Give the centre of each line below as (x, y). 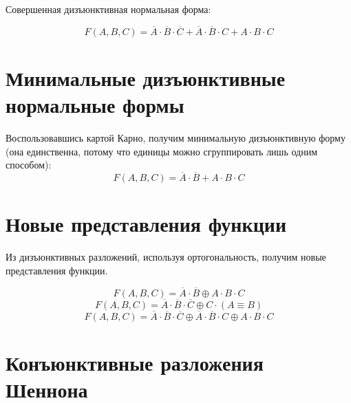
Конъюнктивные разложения (135, 363)
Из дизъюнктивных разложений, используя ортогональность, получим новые (166, 257)
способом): (29, 165)
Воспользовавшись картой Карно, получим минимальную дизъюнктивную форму (175, 138)
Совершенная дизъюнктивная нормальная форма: (108, 9)
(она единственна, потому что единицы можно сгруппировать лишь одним (161, 151)
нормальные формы (95, 105)
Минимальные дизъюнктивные (146, 78)
